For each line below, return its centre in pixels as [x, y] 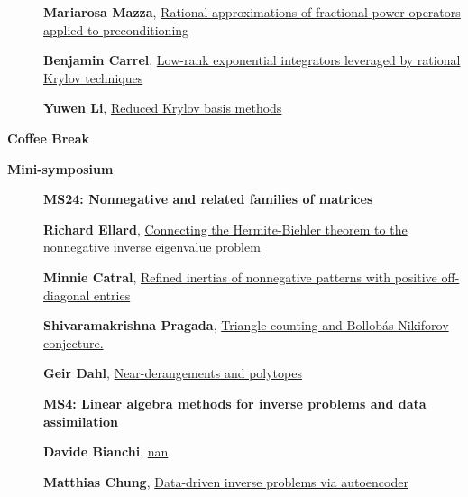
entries [112, 295]
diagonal [67, 295]
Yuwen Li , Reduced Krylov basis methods [163, 108]
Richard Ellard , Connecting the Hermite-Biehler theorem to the [225, 229]
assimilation [81, 421]
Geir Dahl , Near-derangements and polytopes [173, 373]
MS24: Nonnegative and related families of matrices [208, 199]
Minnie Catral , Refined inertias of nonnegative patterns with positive [240, 276]
